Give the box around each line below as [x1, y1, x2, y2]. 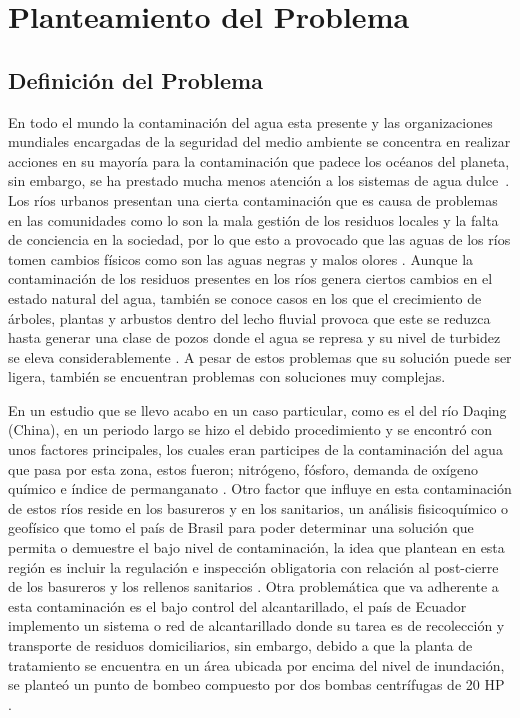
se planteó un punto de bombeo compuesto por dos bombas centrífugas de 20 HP [8, 674, 505, 695]
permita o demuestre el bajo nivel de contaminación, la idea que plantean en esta [8, 537, 505, 558]
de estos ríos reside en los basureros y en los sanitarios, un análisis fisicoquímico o [8, 497, 509, 518]
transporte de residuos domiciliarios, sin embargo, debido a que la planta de [8, 635, 473, 656]
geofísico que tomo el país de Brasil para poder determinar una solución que [8, 517, 474, 538]
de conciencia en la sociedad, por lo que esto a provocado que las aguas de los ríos [8, 229, 511, 250]
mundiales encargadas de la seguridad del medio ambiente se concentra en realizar [8, 131, 511, 152]
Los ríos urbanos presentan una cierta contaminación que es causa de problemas [8, 189, 498, 210]
